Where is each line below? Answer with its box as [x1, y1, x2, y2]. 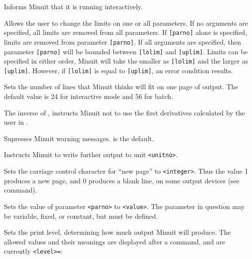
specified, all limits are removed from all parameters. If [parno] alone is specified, [4, 27, 247, 37]
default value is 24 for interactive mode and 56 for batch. [4, 91, 173, 101]
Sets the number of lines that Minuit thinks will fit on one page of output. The [4, 81, 238, 92]
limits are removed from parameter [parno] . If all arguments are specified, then [4, 36, 241, 47]
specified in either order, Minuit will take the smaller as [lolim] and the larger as [4, 56, 248, 66]
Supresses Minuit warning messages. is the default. [4, 133, 154, 143]
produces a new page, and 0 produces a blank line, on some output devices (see [4, 175, 239, 185]
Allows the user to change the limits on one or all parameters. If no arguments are [4, 17, 248, 28]
